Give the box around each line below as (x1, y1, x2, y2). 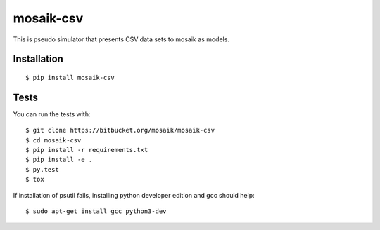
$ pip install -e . (25, 156, 93, 164)
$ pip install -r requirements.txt (25, 146, 148, 154)
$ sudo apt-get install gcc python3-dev (25, 207, 167, 215)
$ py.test (25, 165, 59, 173)
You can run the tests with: (13, 109, 91, 119)
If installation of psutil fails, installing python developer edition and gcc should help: (13, 191, 255, 199)
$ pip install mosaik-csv (25, 74, 115, 81)
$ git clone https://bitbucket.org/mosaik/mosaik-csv (25, 126, 215, 135)
